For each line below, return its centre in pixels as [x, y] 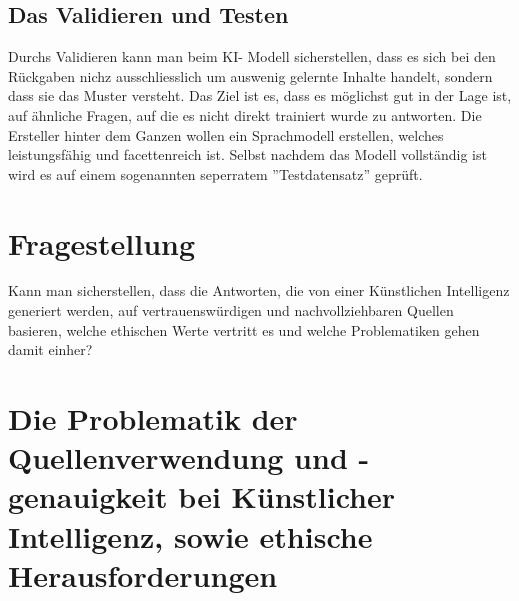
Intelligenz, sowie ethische [190, 535]
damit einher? [50, 349]
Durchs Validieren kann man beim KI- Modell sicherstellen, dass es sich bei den [252, 56]
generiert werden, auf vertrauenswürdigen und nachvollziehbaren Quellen [231, 310]
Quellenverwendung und [178, 457]
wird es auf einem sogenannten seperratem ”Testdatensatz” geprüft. [215, 173]
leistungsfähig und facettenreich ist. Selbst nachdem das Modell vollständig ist [247, 154]
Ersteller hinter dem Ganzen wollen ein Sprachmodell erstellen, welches [226, 134]
